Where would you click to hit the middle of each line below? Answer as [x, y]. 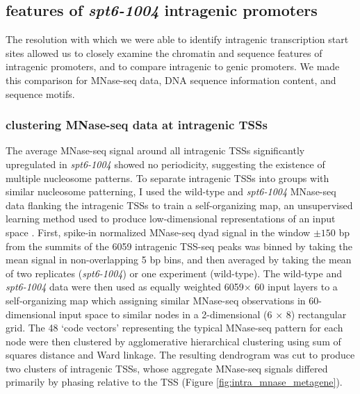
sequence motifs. [40, 93]
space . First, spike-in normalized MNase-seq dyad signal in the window [158, 232]
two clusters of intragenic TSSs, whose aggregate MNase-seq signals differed [167, 368]
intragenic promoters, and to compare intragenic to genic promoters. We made [173, 66]
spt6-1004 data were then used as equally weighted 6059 [125, 287]
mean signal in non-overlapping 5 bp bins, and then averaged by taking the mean [179, 260]
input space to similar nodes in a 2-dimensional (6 [166, 314]
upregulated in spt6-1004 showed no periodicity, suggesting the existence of [165, 164]
